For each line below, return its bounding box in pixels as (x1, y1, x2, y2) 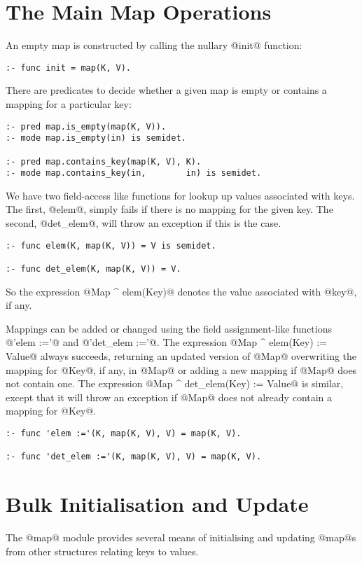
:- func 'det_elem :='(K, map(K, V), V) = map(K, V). (6, 452, 262, 462)
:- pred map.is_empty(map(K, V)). (6, 121, 167, 132)
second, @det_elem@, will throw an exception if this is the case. (6, 216, 281, 230)
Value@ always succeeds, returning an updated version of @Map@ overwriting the (6, 348, 357, 363)
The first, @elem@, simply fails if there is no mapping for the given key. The (6, 202, 333, 216)
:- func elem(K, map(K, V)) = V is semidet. (6, 240, 216, 251)
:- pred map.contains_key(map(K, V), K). (6, 156, 202, 167)
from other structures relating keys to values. (6, 543, 199, 558)
